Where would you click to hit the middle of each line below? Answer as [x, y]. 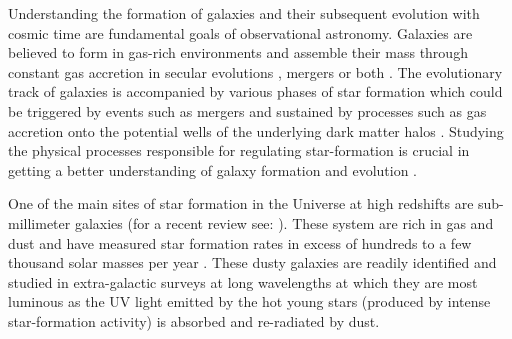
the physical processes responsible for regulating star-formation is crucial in [239, 150]
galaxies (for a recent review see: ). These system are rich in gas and [284, 222]
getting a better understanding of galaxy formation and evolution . [212, 169]
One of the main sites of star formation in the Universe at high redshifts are [241, 203]
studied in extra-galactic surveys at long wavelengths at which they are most [243, 281]
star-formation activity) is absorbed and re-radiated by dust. [194, 320]
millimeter [39, 222]
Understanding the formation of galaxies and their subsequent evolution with [244, 13]
